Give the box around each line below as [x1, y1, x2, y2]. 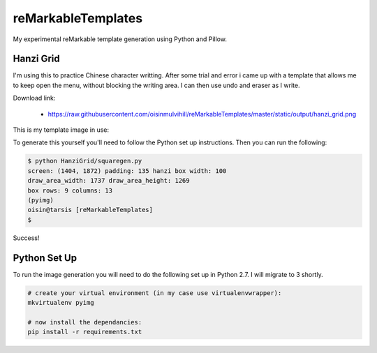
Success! [13, 234, 40, 242]
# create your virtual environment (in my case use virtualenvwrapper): [27, 289, 282, 296]
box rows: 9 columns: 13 [27, 186, 113, 195]
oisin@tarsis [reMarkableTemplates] [27, 206, 154, 214]
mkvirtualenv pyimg [27, 299, 94, 306]
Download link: [13, 94, 56, 103]
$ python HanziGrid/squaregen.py [27, 157, 142, 165]
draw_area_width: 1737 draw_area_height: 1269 [27, 176, 190, 185]
